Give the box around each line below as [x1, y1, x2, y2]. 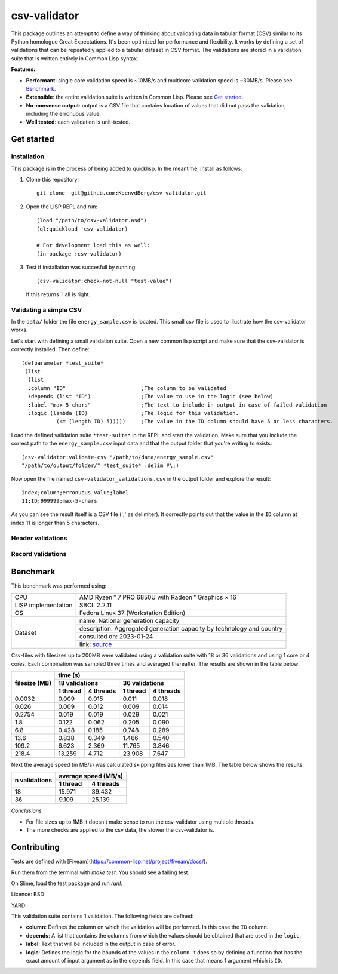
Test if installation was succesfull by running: [26, 263, 137, 271]
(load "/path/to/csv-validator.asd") [36, 217, 148, 224]
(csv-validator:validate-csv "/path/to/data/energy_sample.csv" [21, 454, 214, 460]
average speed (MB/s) [59, 772, 124, 781]
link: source [79, 640, 112, 649]
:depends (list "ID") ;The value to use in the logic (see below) [27, 393, 274, 400]
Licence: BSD [11, 890, 45, 898]
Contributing [11, 842, 60, 852]
